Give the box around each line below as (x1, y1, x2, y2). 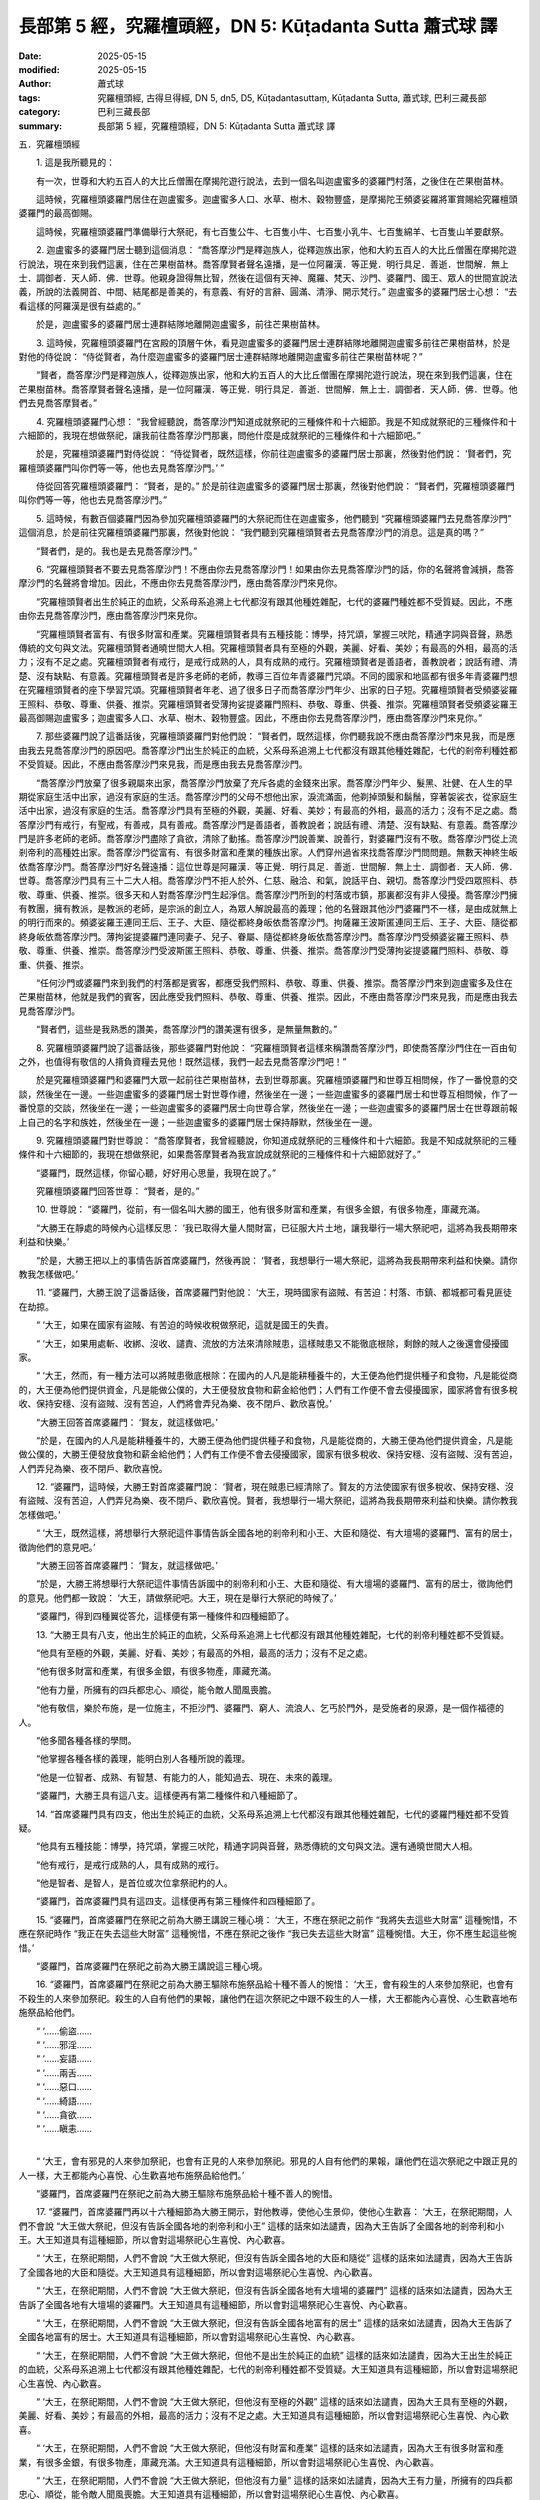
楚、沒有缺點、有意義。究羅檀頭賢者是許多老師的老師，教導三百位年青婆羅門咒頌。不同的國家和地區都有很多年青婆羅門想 (18, 670, 518, 682)
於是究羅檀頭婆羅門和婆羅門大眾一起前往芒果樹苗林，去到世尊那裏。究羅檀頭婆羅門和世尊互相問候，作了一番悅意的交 (35, 1074, 518, 1086)
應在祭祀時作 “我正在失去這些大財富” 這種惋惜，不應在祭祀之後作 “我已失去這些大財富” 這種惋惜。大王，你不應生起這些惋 (18, 1928, 517, 1940)
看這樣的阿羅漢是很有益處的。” (18, 300, 142, 312)
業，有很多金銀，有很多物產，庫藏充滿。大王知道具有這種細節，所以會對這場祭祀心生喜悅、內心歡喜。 (18, 2456, 439, 2468)
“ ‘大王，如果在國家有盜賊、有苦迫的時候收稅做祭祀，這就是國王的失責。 (35, 1319, 334, 1331)
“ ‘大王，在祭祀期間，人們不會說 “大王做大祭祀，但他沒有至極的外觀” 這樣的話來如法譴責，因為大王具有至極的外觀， (35, 2395, 513, 2407)
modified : (18, 63, 60, 75)
